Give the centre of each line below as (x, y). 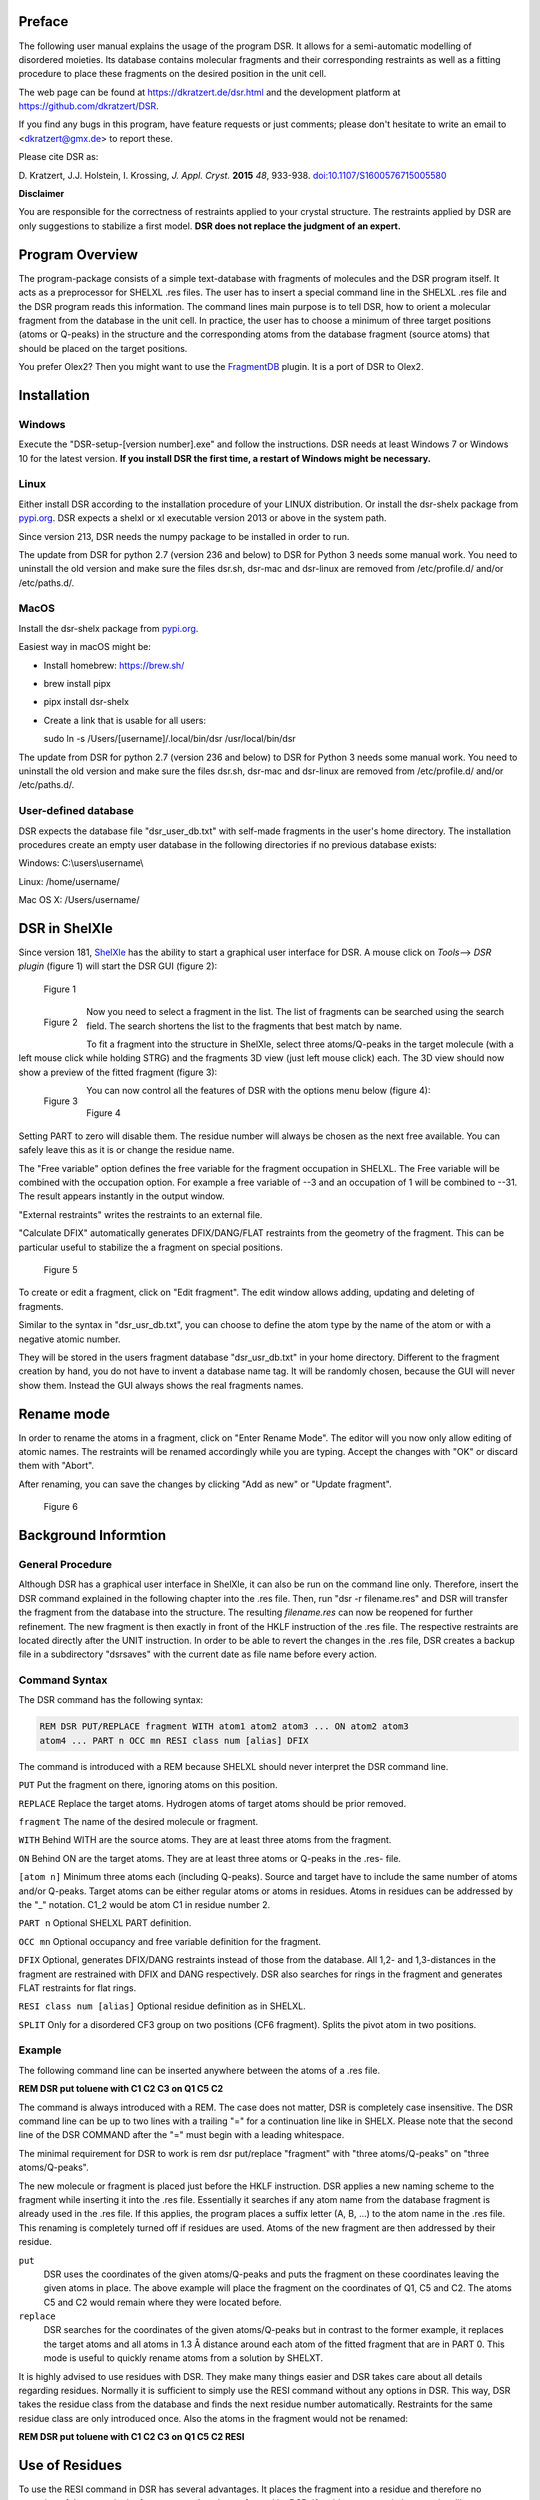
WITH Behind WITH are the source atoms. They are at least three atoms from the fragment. (205, 1840)
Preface (43, 21)
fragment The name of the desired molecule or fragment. (138, 1821)
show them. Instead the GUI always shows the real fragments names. (161, 1385)
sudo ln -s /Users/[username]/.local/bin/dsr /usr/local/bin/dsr (170, 739)
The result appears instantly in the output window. (121, 1196)
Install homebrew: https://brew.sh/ (114, 665)
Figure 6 (61, 1507)
